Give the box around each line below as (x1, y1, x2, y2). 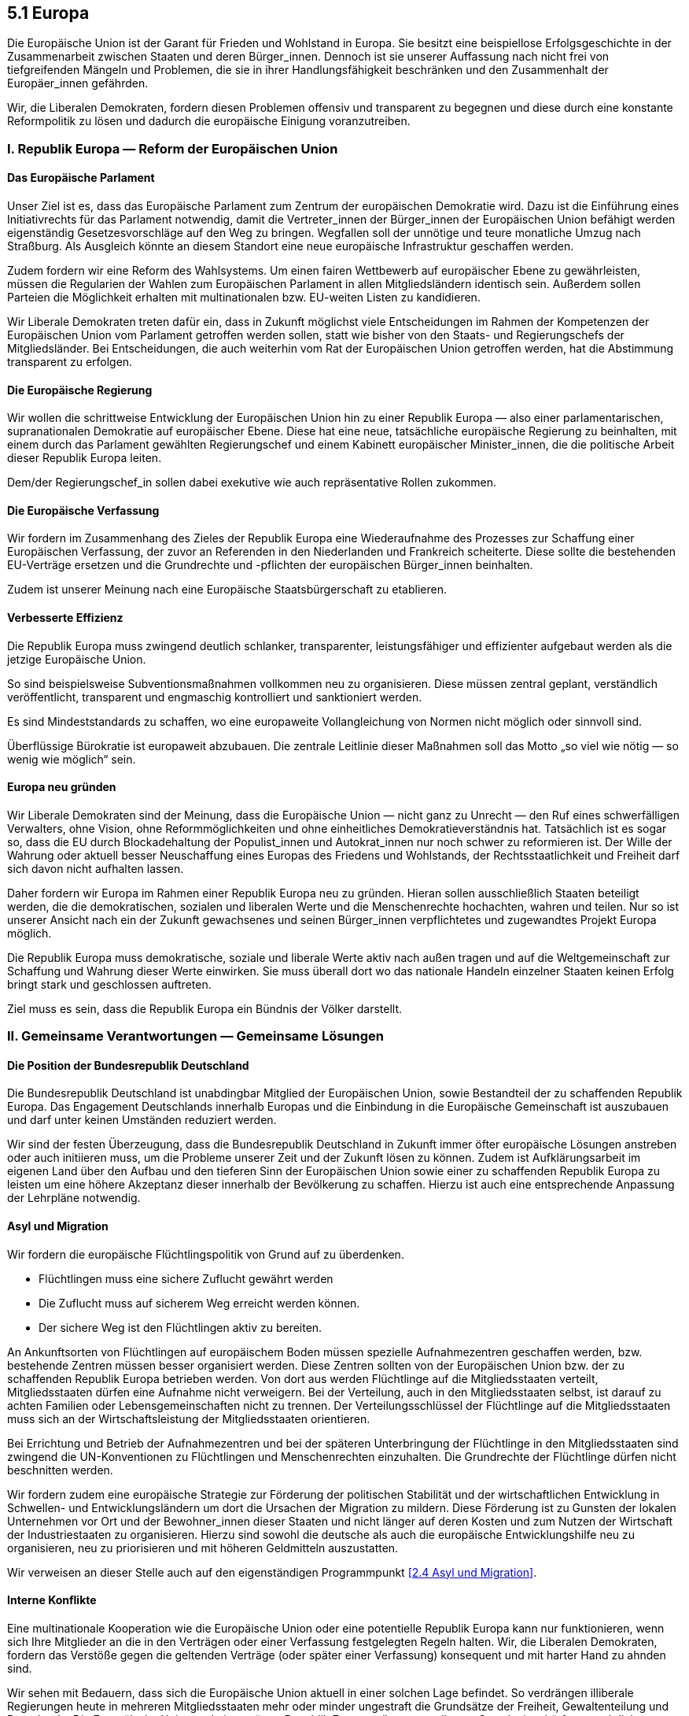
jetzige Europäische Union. (7, 652, 146, 666)
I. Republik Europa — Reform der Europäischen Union (7, 140, 338, 157)
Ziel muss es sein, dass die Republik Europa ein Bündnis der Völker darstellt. (7, 1001, 403, 1015)
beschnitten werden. (7, 1463, 113, 1477)
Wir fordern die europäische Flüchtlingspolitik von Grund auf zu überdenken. (7, 1247, 404, 1261)
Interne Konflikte (7, 1593, 97, 1607)
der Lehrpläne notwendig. (7, 1191, 141, 1205)
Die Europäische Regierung (7, 383, 153, 397)
